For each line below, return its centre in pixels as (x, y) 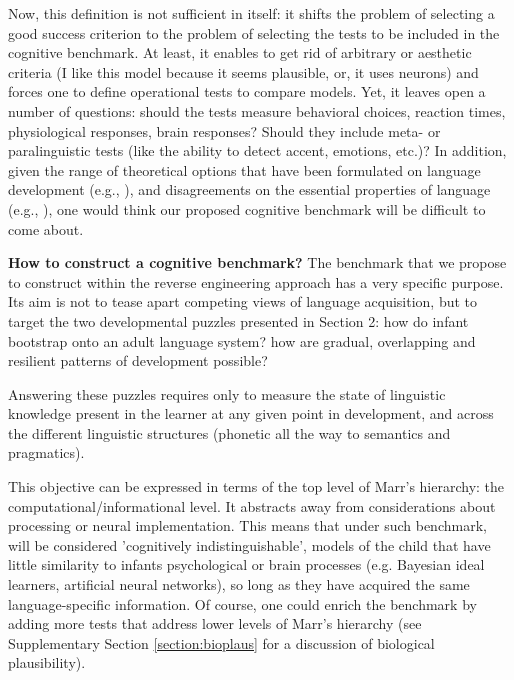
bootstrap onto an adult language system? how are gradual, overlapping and (242, 340)
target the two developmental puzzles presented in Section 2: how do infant (238, 320)
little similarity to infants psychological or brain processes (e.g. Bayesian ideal (246, 564)
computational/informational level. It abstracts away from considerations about (252, 505)
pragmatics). (46, 452)
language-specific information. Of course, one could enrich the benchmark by (242, 603)
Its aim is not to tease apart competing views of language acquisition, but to (243, 301)
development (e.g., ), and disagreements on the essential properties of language (249, 189)
